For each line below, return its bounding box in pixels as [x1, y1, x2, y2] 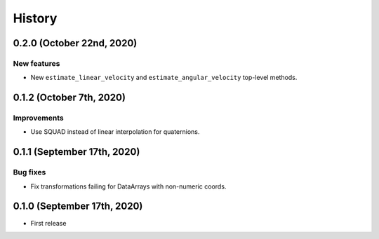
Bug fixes [13, 168, 46, 177]
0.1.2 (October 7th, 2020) [13, 92, 126, 104]
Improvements [13, 113, 64, 123]
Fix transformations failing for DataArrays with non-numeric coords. [30, 182, 227, 191]
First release [30, 219, 67, 227]
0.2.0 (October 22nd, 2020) [13, 37, 138, 49]
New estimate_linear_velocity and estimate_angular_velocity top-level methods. [30, 74, 298, 82]
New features [13, 58, 60, 68]
